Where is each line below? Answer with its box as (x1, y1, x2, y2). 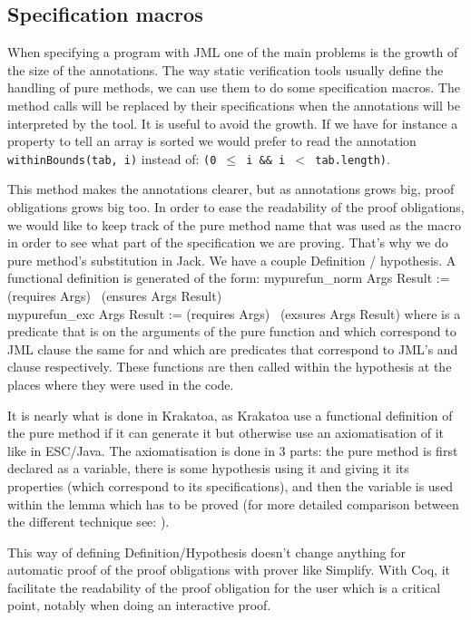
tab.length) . (315, 149, 390, 168)
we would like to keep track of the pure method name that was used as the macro (7, 215, 461, 234)
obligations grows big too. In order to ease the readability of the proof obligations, (7, 198, 465, 217)
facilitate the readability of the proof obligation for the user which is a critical (7, 577, 441, 596)
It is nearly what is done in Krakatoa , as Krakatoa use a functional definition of (7, 405, 453, 424)
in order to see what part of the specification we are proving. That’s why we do (7, 233, 448, 252)
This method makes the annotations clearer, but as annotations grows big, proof (7, 179, 455, 199)
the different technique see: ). (7, 512, 170, 531)
